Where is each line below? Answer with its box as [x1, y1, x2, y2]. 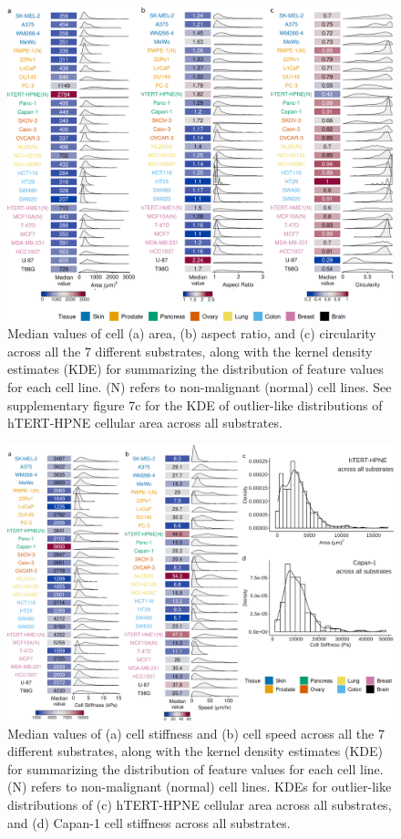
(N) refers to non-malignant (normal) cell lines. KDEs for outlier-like [7, 777, 392, 796]
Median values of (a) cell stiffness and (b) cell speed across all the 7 [7, 723, 385, 742]
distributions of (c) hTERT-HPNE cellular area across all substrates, [7, 795, 392, 814]
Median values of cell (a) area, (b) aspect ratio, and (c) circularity [7, 324, 376, 343]
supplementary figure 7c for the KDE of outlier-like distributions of [7, 395, 383, 414]
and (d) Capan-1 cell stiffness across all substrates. [7, 813, 291, 832]
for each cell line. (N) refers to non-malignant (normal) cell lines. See [7, 378, 392, 397]
